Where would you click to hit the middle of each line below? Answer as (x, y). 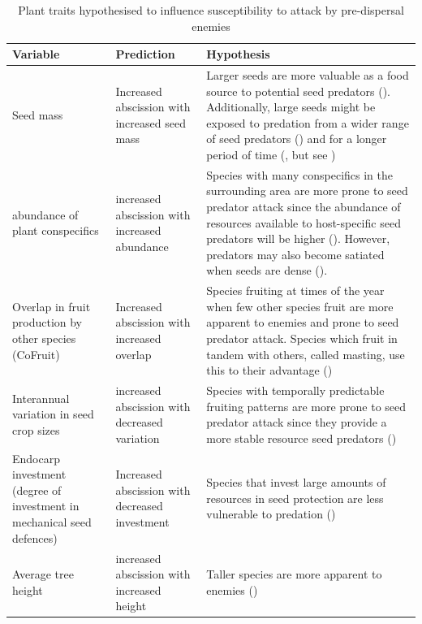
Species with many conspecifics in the (299, 174)
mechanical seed (52, 522)
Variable (36, 54)
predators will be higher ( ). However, (298, 238)
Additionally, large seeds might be (291, 107)
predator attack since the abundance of (304, 207)
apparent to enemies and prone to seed (303, 322)
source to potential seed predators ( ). (299, 91)
